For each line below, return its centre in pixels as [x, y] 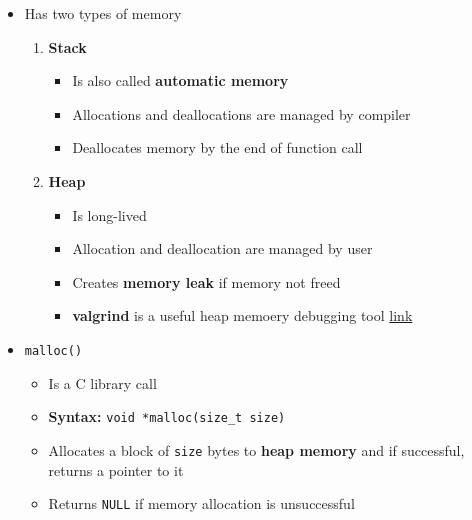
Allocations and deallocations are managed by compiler [241, 113]
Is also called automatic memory [180, 80]
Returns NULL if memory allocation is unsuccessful [201, 503]
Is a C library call [102, 382]
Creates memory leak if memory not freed [206, 281]
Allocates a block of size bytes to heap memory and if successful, [256, 449]
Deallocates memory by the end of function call [217, 147]
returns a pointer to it [116, 469]
